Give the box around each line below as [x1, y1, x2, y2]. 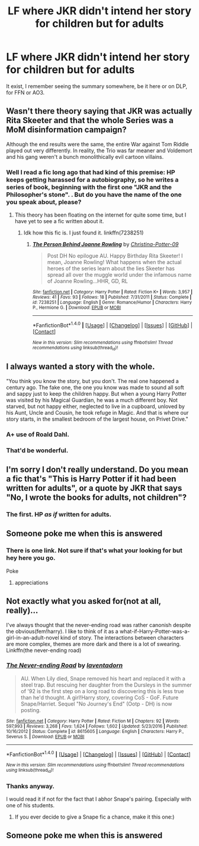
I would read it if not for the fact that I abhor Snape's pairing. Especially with [6, 795, 191, 803]
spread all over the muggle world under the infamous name [47, 271, 192, 278]
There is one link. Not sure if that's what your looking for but [6, 546, 182, 554]
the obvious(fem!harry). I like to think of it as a [6, 628, 118, 635]
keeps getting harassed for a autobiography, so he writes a [6, 176, 179, 184]
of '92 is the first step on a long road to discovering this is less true [20, 687, 184, 694]
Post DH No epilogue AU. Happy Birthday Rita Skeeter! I [47, 252, 183, 259]
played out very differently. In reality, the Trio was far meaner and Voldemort [6, 147, 192, 154]
